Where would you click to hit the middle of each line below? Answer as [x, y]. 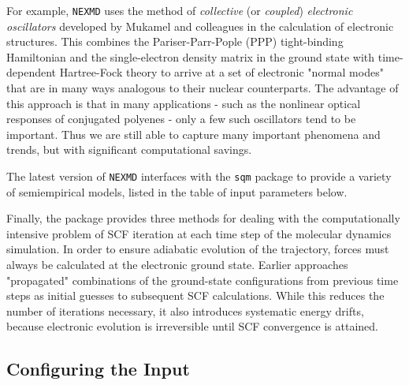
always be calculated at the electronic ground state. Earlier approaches [177, 265]
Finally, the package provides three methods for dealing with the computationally [203, 218]
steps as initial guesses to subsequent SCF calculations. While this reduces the [195, 295]
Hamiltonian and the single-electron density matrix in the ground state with [191, 56]
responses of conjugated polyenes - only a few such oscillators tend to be [181, 119]
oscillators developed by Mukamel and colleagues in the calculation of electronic [200, 26]
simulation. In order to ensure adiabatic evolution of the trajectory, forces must [198, 249]
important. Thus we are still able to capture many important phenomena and [193, 134]
